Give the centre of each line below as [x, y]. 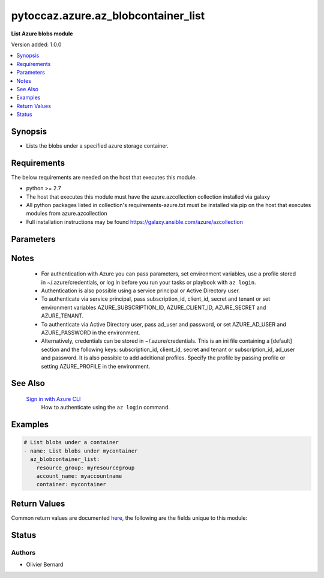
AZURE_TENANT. [62, 316]
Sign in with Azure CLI [53, 399]
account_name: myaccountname [79, 476]
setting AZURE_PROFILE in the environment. [96, 366]
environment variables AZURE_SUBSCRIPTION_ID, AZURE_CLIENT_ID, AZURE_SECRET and [154, 307]
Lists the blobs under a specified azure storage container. [97, 146]
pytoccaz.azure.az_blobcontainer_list [108, 16]
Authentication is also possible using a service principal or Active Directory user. [140, 291]
